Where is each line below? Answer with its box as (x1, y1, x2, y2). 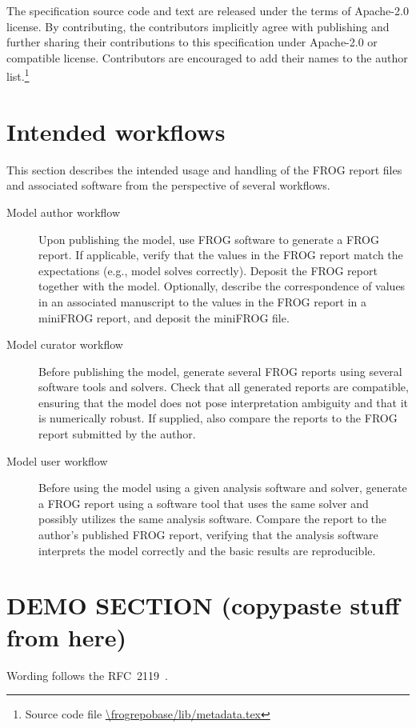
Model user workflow (6, 452, 108, 469)
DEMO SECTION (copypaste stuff (6, 589, 400, 622)
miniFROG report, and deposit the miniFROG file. (38, 309, 290, 326)
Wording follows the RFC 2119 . (6, 666, 168, 683)
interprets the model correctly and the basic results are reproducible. (38, 542, 376, 558)
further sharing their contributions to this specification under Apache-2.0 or (6, 34, 378, 50)
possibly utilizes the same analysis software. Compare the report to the (38, 510, 387, 527)
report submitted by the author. (38, 426, 196, 442)
